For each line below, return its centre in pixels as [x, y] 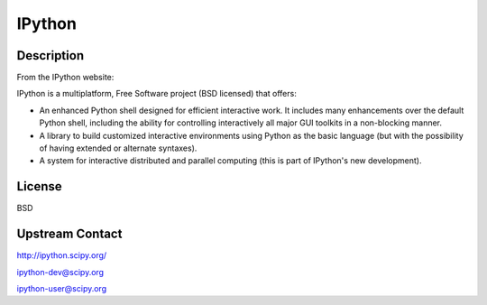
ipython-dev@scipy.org [60, 272]
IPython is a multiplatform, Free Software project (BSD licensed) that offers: [156, 94]
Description [51, 55]
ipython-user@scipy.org [62, 288]
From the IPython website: [65, 78]
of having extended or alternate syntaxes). [118, 148]
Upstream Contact [69, 234]
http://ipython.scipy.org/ [62, 255]
